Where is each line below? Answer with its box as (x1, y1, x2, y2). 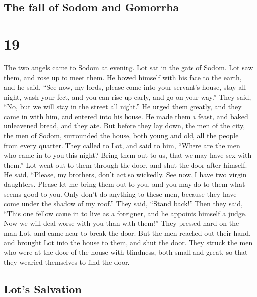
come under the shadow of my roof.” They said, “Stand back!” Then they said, (4, 198, 243, 209)
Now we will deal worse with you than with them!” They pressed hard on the (4, 218, 239, 228)
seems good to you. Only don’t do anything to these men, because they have (4, 188, 237, 199)
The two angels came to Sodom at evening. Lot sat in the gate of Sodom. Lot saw (4, 62, 253, 72)
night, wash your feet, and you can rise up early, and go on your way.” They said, (4, 91, 251, 102)
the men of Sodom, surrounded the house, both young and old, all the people (4, 130, 239, 141)
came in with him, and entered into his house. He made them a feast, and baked (4, 111, 248, 121)
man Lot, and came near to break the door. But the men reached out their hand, (4, 228, 251, 238)
